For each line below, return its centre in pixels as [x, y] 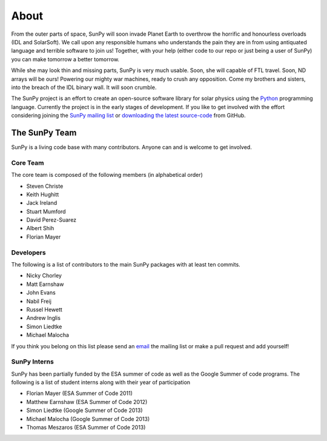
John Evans [41, 293]
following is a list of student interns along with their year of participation [101, 382]
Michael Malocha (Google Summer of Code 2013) [88, 419]
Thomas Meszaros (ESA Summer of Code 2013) [86, 427]
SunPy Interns [32, 362]
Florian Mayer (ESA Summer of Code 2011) [80, 393]
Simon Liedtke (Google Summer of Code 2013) [84, 410]
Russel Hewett [45, 310]
